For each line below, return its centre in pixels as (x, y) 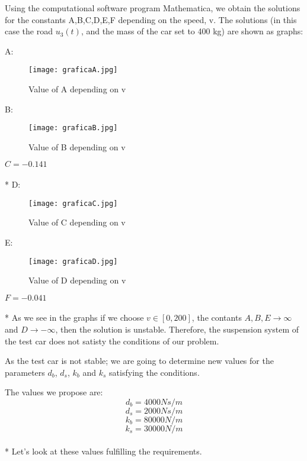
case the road (29, 31)
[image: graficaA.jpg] (73, 70)
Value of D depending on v (77, 280)
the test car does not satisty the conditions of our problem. (112, 341)
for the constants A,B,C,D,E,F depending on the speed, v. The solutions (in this (151, 19)
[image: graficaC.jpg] (73, 203)
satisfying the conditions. (154, 372)
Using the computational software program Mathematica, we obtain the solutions (153, 8)
